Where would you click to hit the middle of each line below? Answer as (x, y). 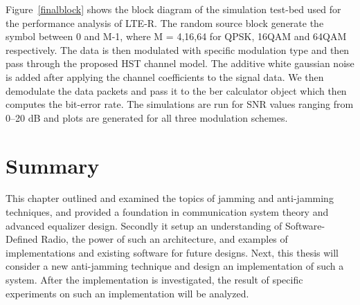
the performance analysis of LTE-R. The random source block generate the (165, 22)
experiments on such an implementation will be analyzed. (127, 293)
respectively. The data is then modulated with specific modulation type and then (178, 49)
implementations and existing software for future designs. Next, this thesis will (172, 252)
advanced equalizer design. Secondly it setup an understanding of (144, 225)
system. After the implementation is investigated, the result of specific (154, 280)
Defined (22, 239)
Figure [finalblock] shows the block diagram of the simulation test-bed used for (173, 9)
